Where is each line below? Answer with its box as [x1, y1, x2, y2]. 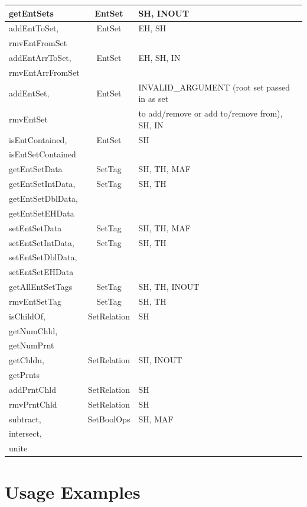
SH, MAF [138, 412, 174, 425]
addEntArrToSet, [9, 51, 71, 64]
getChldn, [9, 354, 44, 366]
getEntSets [9, 7, 54, 19]
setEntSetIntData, [9, 236, 74, 248]
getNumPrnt [9, 339, 54, 351]
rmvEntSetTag [9, 295, 61, 307]
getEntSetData [9, 163, 63, 175]
